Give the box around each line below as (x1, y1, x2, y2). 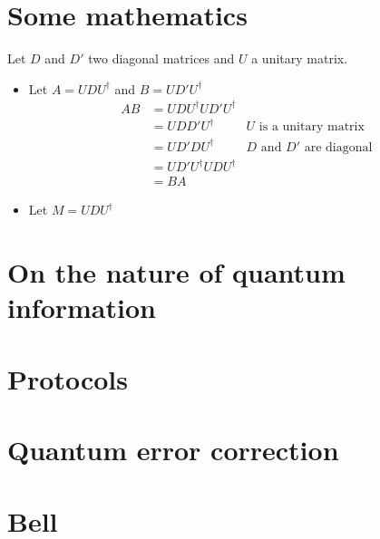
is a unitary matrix (258, 120, 365, 134)
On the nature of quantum (7, 254, 346, 291)
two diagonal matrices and (88, 49, 235, 68)
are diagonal (304, 140, 373, 154)
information (7, 289, 156, 326)
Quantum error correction (7, 431, 339, 468)
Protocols (7, 360, 128, 397)
